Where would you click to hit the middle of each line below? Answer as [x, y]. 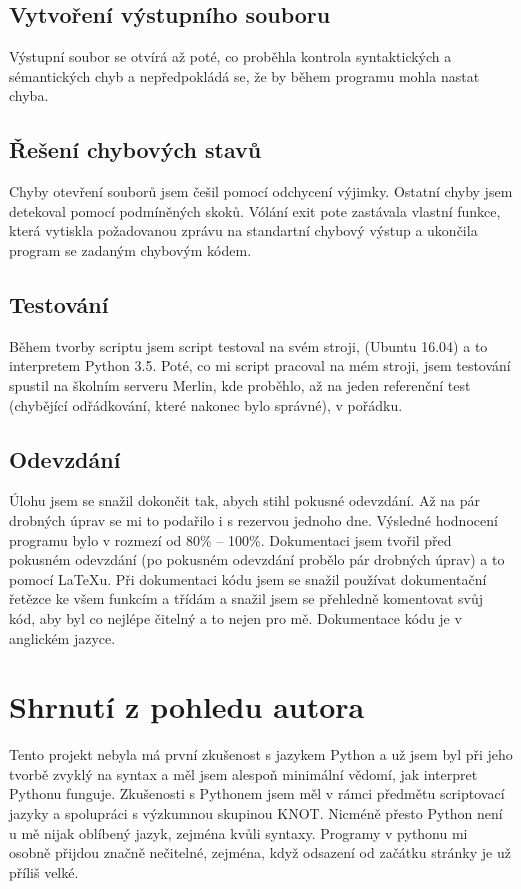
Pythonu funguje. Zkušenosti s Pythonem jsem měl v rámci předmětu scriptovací [257, 793]
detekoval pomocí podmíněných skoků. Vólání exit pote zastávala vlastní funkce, [255, 210]
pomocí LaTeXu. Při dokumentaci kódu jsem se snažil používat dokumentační [248, 578]
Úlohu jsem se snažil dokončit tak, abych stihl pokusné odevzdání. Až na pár [244, 500]
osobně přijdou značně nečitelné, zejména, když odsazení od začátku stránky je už [260, 852]
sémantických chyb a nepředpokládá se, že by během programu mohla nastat [244, 75]
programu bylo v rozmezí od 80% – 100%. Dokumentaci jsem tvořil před [230, 539]
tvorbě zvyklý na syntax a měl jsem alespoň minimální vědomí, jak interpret [243, 773]
